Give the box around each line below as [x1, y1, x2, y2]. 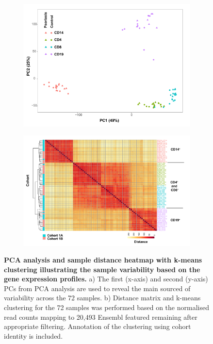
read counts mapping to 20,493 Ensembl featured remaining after [4, 311, 197, 322]
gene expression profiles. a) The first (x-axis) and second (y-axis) [4, 274, 208, 284]
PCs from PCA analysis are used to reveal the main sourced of [4, 283, 191, 293]
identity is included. [4, 330, 63, 341]
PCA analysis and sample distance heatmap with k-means [4, 255, 202, 265]
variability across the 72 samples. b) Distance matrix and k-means [4, 293, 201, 303]
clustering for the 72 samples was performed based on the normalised [4, 302, 209, 312]
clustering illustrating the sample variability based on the [4, 264, 200, 274]
